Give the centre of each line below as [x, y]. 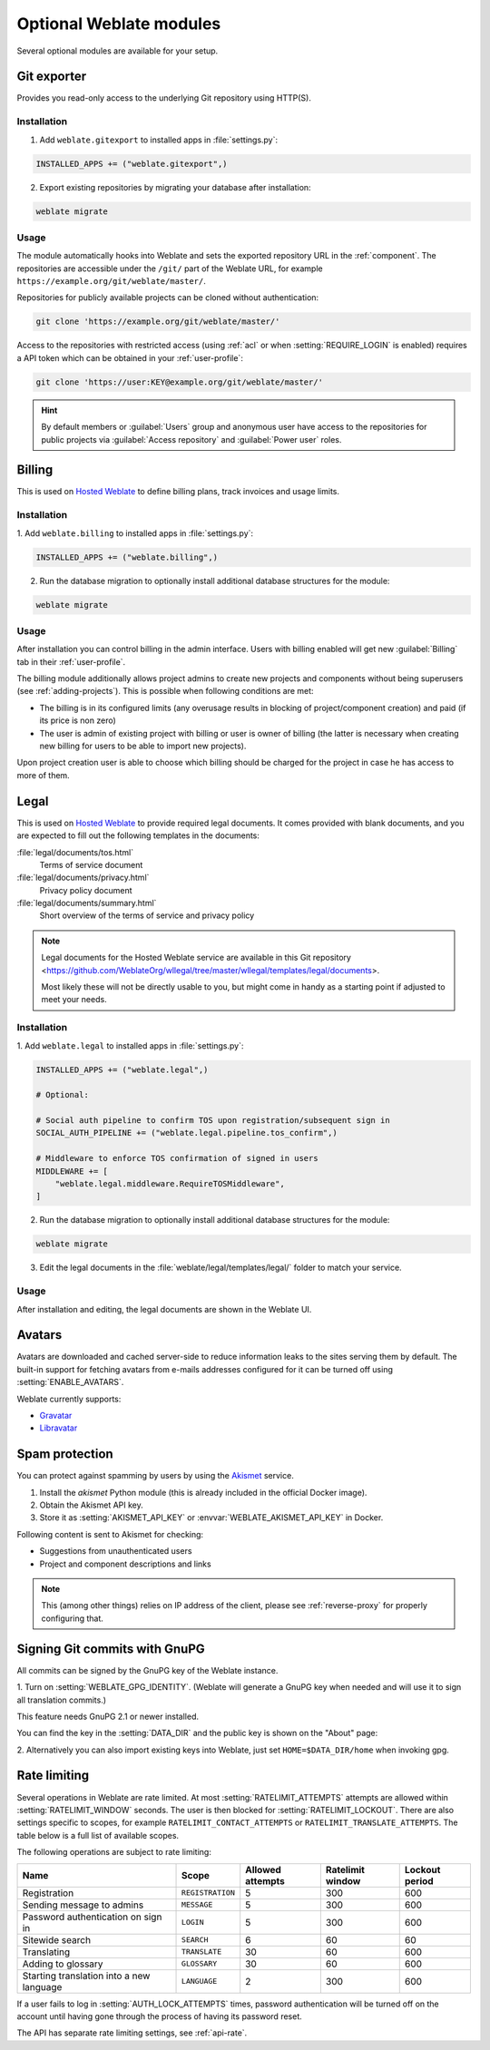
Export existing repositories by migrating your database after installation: [176, 187]
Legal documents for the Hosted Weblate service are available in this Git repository [196, 958]
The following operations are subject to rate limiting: [114, 1852]
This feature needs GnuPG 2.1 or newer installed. [108, 1716]
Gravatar [56, 1415]
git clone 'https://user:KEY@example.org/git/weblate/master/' [180, 382]
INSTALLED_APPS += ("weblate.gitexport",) [132, 164]
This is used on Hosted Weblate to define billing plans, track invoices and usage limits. [178, 492]
